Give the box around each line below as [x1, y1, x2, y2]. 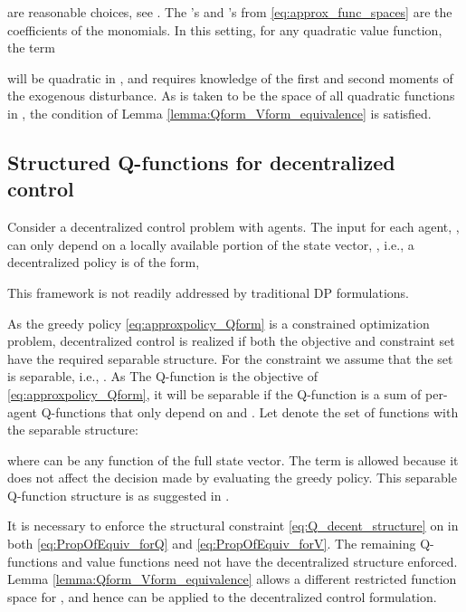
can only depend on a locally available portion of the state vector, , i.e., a [7, 234, 414, 253]
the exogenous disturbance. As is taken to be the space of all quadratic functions [7, 86, 455, 105]
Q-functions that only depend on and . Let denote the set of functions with [41, 402, 459, 421]
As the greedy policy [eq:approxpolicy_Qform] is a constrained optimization [7, 313, 430, 332]
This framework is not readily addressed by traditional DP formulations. [7, 282, 409, 301]
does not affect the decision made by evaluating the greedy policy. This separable [7, 468, 457, 487]
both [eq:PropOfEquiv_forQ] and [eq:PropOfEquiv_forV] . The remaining [7, 534, 416, 553]
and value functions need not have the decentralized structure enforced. [62, 551, 458, 570]
